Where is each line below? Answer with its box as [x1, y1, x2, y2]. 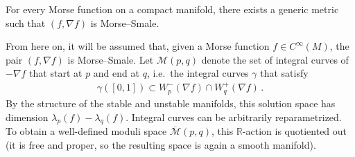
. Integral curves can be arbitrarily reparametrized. [125, 109, 342, 124]
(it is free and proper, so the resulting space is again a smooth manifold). [6, 137, 316, 151]
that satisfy [260, 66, 309, 80]
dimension [6, 109, 49, 124]
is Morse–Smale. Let [67, 52, 154, 66]
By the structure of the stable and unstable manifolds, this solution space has [6, 95, 336, 110]
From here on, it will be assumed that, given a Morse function [6, 39, 270, 53]
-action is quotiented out [242, 124, 347, 138]
